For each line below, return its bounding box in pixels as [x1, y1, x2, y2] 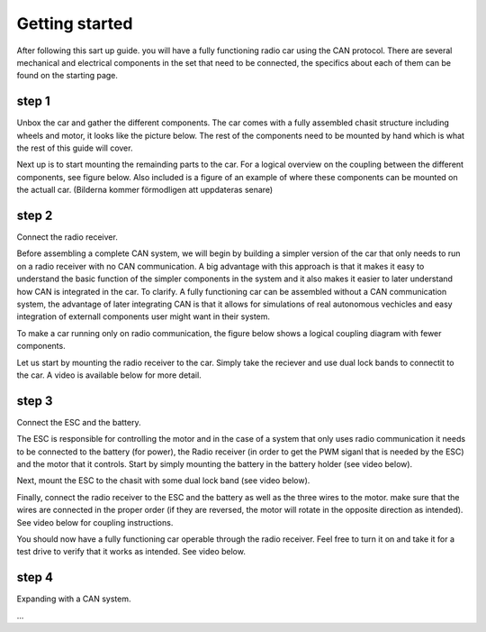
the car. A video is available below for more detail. [16, 370, 202, 380]
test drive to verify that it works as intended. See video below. [16, 546, 247, 557]
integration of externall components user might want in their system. [16, 311, 270, 322]
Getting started [16, 14, 133, 33]
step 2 [16, 208, 53, 223]
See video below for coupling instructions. [16, 517, 174, 527]
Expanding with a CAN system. [16, 593, 131, 604]
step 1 [16, 94, 51, 109]
